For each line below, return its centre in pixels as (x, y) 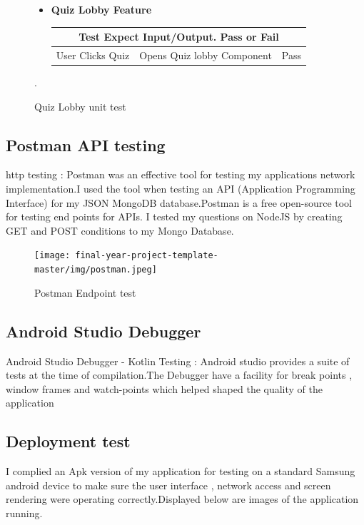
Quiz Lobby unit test (80, 106)
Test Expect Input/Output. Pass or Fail (179, 37)
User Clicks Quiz (93, 55)
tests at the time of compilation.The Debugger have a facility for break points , (179, 375)
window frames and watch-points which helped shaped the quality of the (165, 388)
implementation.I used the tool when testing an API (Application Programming (181, 189)
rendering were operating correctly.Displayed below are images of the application (182, 499)
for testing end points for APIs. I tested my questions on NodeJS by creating (174, 216)
